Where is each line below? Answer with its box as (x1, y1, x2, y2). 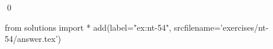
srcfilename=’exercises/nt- (174, 21, 269, 33)
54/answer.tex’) (5, 32, 62, 45)
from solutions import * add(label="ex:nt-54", (5, 21, 172, 33)
